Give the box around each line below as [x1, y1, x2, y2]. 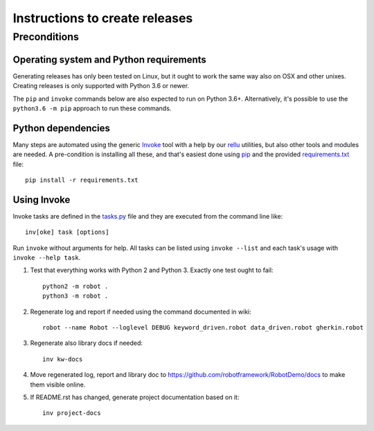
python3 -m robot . [42, 292, 109, 300]
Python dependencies [12, 122, 111, 134]
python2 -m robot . [42, 282, 109, 290]
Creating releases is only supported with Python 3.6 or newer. [12, 82, 190, 90]
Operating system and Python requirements [12, 53, 207, 65]
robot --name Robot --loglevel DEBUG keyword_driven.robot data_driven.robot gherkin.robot [42, 323, 364, 331]
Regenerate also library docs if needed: [30, 339, 143, 347]
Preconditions [12, 31, 79, 43]
